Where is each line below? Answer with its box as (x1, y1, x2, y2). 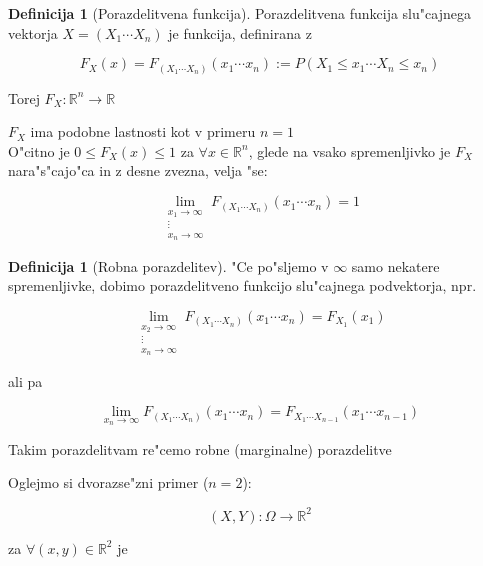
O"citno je (8, 140, 70, 161)
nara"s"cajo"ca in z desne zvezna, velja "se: (8, 160, 268, 181)
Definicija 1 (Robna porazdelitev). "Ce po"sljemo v (8, 255, 329, 276)
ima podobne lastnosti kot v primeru (30, 121, 256, 142)
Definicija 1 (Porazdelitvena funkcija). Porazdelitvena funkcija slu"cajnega (8, 3, 471, 23)
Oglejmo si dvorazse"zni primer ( (8, 472, 209, 493)
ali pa (8, 370, 43, 391)
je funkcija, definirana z (168, 22, 312, 43)
